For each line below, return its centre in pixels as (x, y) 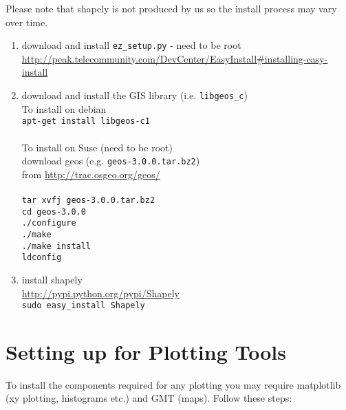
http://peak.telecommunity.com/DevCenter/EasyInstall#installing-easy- (175, 58)
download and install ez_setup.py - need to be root (131, 45)
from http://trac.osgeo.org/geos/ (91, 174)
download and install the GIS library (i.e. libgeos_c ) (134, 95)
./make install (56, 246)
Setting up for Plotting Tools (146, 351)
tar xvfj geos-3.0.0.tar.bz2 (88, 200)
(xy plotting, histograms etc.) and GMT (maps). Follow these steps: (149, 398)
